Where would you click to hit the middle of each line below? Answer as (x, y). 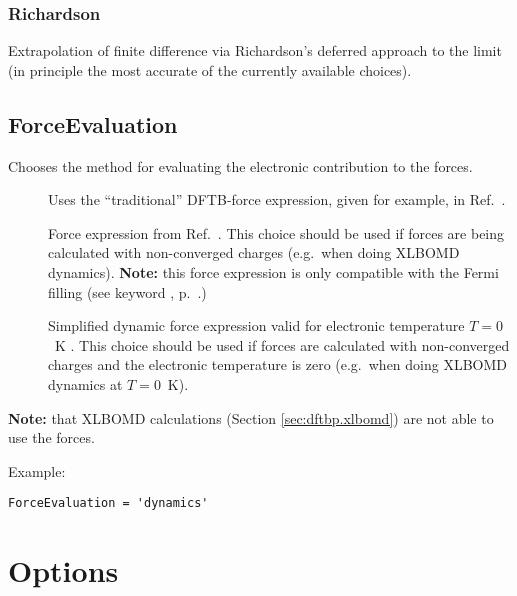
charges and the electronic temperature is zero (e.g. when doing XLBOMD (278, 364)
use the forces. (51, 437)
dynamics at (85, 383)
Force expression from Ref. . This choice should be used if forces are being (276, 232)
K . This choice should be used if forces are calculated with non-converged (282, 344)
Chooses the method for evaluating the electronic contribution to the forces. (240, 165)
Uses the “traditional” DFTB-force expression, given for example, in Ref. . (277, 199)
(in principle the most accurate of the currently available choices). (210, 69)
